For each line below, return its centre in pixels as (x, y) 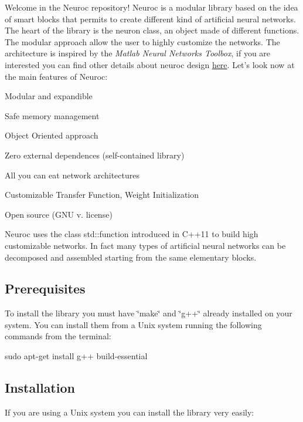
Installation (40, 388)
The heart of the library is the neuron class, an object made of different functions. (152, 30)
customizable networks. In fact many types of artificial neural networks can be (145, 245)
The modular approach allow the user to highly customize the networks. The (142, 41)
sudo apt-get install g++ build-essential (76, 356)
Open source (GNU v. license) (59, 214)
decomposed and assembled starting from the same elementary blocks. (131, 257)
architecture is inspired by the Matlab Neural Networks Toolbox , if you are (138, 53)
